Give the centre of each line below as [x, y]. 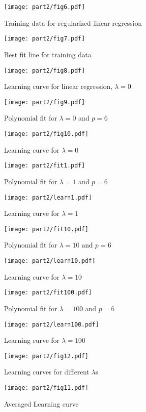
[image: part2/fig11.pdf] [46, 388]
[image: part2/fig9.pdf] [44, 102]
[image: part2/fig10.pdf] [46, 134]
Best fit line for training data [48, 54]
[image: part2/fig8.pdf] [44, 70]
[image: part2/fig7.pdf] [44, 39]
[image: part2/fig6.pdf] [44, 7]
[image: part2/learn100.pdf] [52, 324]
